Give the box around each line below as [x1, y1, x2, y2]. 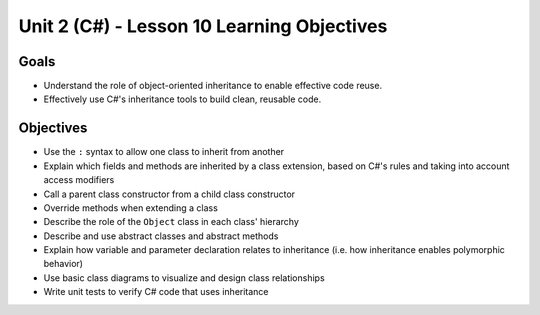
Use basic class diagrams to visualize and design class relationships [43, 271, 325, 284]
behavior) [43, 258, 84, 270]
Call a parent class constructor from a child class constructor [43, 188, 295, 200]
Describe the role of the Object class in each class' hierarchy [43, 216, 300, 228]
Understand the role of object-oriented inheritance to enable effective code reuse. [43, 80, 383, 92]
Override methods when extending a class [43, 201, 219, 214]
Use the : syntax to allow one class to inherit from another [43, 146, 285, 158]
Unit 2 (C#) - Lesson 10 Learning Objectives [18, 15, 388, 37]
